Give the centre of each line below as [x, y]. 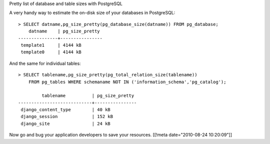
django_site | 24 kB [66, 124]
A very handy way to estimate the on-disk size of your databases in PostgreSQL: [92, 13]
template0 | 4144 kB [51, 52]
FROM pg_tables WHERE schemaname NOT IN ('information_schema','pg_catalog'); [127, 82]
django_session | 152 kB [67, 117]
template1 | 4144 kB [51, 45]
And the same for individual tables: [45, 63]
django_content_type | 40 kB [66, 110]
